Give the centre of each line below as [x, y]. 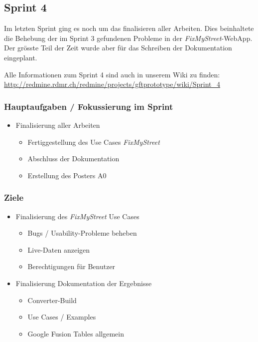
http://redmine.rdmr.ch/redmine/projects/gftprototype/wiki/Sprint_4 [112, 84]
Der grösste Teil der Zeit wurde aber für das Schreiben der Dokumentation [118, 48]
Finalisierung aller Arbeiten [58, 125]
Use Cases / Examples [62, 317]
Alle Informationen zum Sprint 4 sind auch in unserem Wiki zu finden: [112, 74]
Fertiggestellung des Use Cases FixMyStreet [94, 142]
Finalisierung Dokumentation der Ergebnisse [84, 283]
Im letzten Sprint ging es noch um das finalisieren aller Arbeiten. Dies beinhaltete [129, 28]
